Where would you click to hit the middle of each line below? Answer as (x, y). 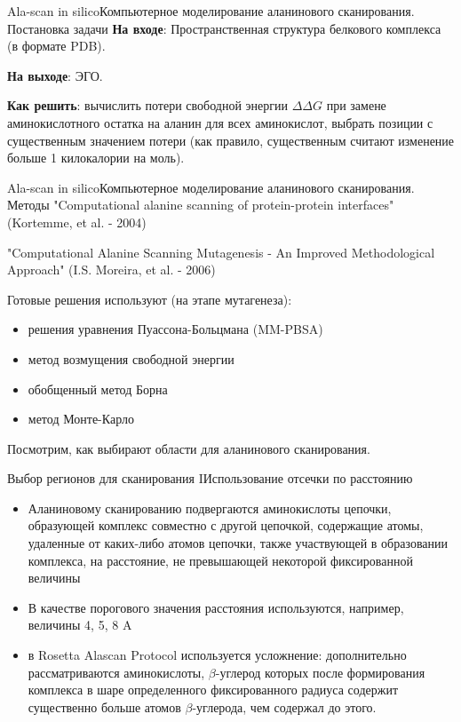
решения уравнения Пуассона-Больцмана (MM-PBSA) (175, 329)
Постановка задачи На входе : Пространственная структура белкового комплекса (224, 28)
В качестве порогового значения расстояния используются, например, (216, 607)
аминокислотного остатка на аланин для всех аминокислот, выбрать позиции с (220, 122)
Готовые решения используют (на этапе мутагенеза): (150, 299)
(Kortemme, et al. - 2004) (77, 222)
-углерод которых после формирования (320, 672)
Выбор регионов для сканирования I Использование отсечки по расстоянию (210, 478)
